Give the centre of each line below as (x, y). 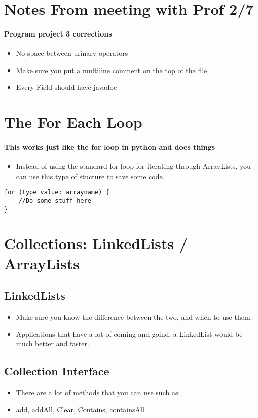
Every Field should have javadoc (66, 87)
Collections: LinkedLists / (96, 243)
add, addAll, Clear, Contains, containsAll (80, 409)
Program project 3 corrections (58, 33)
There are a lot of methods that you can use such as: (98, 392)
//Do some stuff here (55, 201)
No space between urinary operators (72, 53)
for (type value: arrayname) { (57, 193)
